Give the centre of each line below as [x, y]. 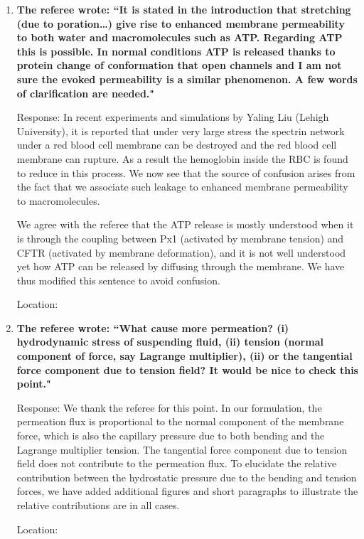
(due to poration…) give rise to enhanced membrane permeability [181, 23]
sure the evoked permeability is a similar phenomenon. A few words [187, 79]
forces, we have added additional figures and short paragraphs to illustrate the [187, 491]
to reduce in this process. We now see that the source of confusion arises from [186, 172]
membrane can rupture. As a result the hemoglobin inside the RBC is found [182, 158]
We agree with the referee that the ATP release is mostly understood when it [185, 224]
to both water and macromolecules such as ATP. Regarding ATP [180, 37]
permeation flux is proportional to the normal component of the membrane [180, 421]
